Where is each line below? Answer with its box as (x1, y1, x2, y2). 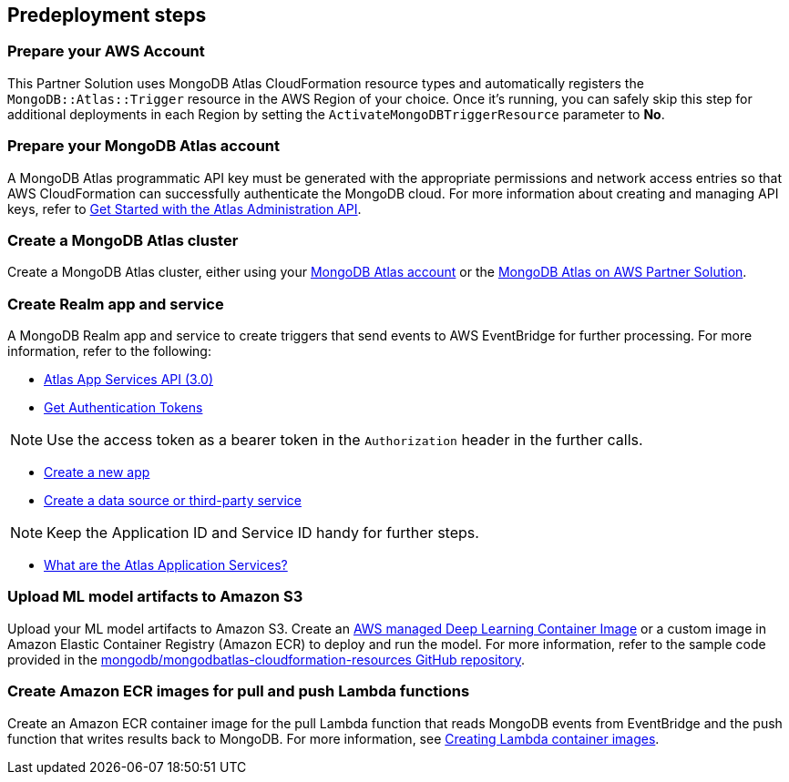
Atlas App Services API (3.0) (44, 371, 214, 388)
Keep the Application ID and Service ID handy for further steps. (46, 523, 479, 543)
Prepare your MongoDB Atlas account (7, 137, 281, 156)
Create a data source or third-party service (44, 493, 302, 509)
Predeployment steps (7, 4, 207, 26)
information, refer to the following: (7, 343, 211, 360)
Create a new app (44, 464, 150, 481)
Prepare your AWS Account (7, 42, 205, 61)
